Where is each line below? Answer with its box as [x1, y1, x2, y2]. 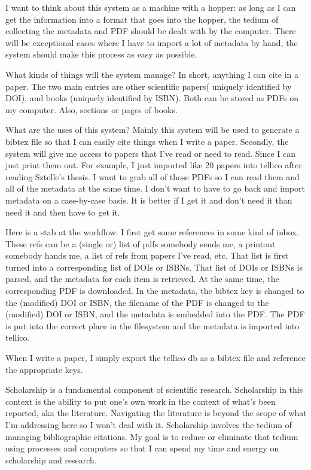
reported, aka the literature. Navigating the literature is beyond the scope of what [5, 407, 307, 419]
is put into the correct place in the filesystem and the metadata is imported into [5, 319, 300, 332]
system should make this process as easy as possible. [5, 48, 197, 60]
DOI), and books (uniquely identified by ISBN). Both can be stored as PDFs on [5, 92, 298, 104]
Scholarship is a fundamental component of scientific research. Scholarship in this [5, 383, 303, 396]
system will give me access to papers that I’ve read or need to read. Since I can [5, 147, 296, 159]
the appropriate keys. [5, 363, 83, 375]
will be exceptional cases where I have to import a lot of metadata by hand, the [5, 36, 298, 48]
